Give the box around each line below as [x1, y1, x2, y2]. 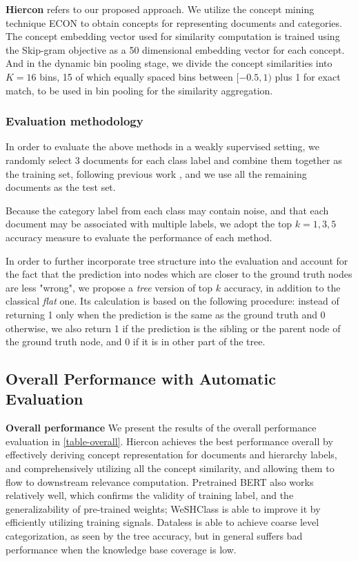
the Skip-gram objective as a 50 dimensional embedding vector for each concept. [6, 42, 345, 57]
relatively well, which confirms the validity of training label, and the [6, 488, 294, 502]
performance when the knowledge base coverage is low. [6, 542, 237, 556]
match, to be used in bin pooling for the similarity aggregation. [6, 83, 273, 97]
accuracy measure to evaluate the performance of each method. [6, 229, 272, 244]
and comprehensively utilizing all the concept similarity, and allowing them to [6, 461, 335, 476]
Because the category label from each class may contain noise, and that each [6, 203, 329, 217]
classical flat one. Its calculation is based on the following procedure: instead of [6, 294, 339, 308]
